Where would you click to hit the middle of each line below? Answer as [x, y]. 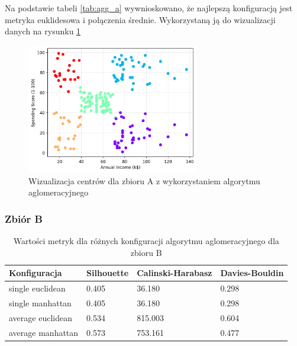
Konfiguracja [35, 273]
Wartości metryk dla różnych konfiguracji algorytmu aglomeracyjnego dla [146, 240]
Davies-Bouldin [252, 273]
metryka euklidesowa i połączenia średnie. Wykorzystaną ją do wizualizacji [140, 19]
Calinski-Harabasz [175, 273]
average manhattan [44, 332]
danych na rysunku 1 [43, 31]
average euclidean [41, 317]
